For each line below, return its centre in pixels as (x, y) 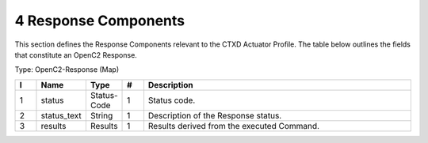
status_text (61, 115)
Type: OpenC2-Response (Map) (67, 70)
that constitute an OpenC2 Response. (76, 55)
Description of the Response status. (215, 115)
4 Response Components (100, 21)
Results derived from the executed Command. (234, 126)
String (101, 115)
